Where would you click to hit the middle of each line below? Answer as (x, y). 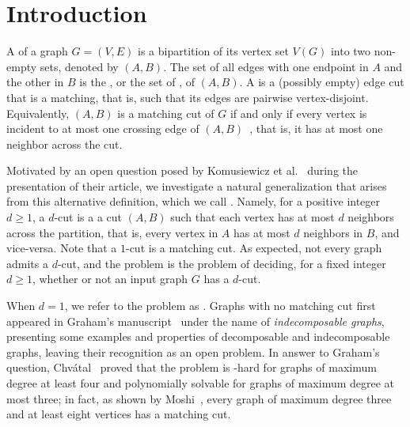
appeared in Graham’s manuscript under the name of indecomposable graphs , (196, 321)
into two (351, 51)
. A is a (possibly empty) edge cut (322, 82)
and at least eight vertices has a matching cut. (119, 414)
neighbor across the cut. (65, 144)
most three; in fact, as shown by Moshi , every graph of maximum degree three (199, 398)
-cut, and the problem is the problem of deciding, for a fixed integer (222, 263)
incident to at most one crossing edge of (103, 128)
